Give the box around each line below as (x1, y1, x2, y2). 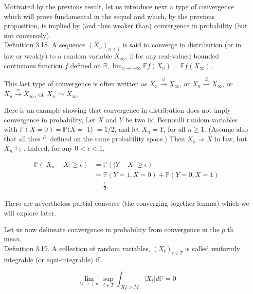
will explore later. (4, 208, 56, 217)
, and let (114, 124, 140, 134)
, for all (163, 124, 186, 134)
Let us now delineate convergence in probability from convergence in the (4, 224, 219, 234)
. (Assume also (204, 124, 248, 134)
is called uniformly (185, 243, 240, 253)
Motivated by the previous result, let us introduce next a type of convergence (4, 1, 234, 11)
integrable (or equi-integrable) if (4, 254, 100, 264)
